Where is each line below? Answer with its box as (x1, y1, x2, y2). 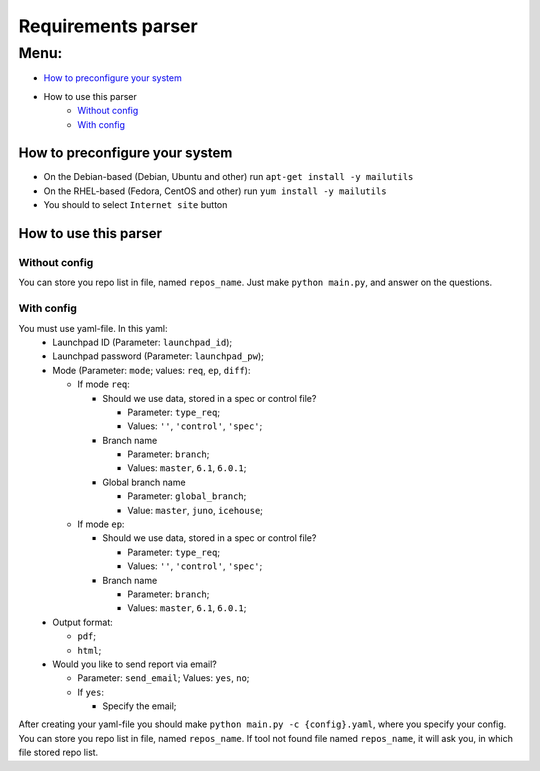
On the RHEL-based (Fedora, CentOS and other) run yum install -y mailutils (43, 185, 387, 197)
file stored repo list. (18, 746, 99, 759)
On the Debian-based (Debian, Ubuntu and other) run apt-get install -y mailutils (43, 171, 414, 183)
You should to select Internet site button (43, 199, 228, 211)
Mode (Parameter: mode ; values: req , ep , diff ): (52, 364, 251, 376)
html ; (77, 644, 102, 656)
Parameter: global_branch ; (127, 490, 247, 502)
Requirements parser (18, 15, 199, 37)
